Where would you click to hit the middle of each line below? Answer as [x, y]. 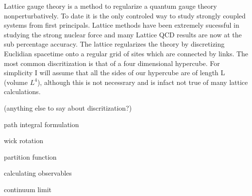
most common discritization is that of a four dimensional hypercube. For [112, 63]
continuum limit [28, 189]
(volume [16, 82]
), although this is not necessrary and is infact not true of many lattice [143, 82]
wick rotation [24, 140]
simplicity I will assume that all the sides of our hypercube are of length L [115, 73]
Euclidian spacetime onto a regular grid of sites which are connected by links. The [126, 53]
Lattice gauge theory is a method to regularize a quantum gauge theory [110, 6]
